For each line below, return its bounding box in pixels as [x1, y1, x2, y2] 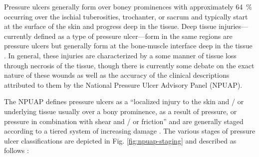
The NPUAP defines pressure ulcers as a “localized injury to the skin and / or [4, 96, 244, 107]
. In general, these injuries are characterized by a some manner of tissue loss [4, 50, 237, 60]
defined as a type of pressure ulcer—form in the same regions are [33, 30, 233, 41]
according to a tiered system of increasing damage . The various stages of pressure [4, 126, 256, 136]
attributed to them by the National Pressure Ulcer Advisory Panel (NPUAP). [4, 79, 243, 90]
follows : [4, 145, 29, 156]
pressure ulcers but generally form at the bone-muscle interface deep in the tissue [4, 40, 253, 51]
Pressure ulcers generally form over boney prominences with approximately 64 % [4, 1, 253, 11]
